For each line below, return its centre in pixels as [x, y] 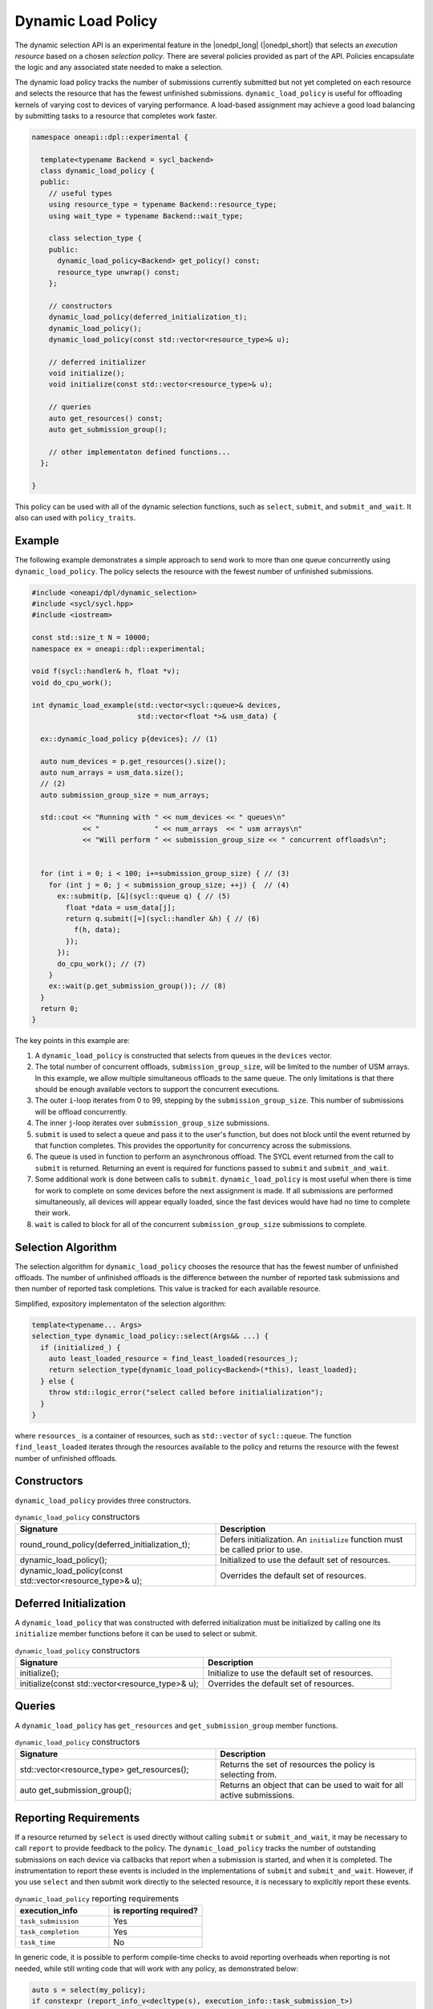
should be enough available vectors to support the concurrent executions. [157, 1090]
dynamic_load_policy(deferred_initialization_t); [148, 317]
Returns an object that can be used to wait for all [312, 1786]
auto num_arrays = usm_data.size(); [112, 772]
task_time [38, 1942]
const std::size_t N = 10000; [91, 638]
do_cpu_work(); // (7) [102, 964]
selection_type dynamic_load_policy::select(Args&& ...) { [150, 1336]
